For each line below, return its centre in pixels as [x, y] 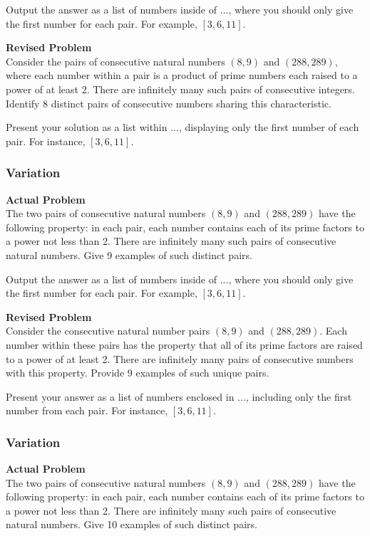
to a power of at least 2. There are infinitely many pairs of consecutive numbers [180, 358]
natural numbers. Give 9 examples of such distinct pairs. [129, 254]
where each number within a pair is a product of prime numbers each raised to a [182, 75]
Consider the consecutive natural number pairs [108, 331]
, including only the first [299, 396]
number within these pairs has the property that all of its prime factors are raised [184, 344]
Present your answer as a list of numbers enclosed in [120, 396]
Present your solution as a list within [87, 127]
